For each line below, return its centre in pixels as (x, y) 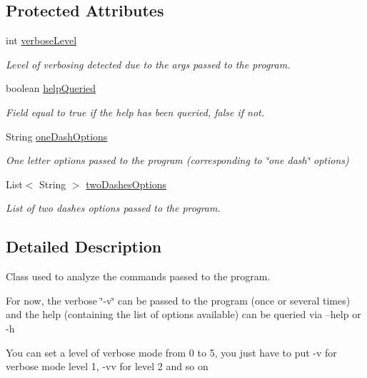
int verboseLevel (41, 40)
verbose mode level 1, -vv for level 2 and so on (107, 366)
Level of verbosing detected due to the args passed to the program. (148, 64)
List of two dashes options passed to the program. (113, 208)
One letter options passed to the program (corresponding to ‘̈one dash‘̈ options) (177, 160)
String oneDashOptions (57, 136)
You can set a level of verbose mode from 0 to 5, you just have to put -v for (171, 352)
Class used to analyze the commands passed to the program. (138, 276)
